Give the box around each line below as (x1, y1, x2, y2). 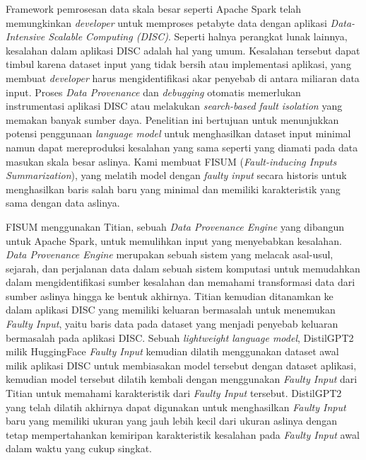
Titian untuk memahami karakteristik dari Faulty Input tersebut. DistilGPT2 (6, 386, 342, 401)
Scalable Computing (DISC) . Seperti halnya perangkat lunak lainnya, (48, 29, 348, 44)
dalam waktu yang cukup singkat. (6, 441, 152, 456)
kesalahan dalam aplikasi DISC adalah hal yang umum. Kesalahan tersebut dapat (6, 42, 360, 57)
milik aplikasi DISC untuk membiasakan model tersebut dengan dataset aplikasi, (6, 357, 357, 372)
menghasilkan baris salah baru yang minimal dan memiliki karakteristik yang (6, 181, 341, 196)
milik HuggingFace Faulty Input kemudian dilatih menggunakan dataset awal (6, 344, 339, 359)
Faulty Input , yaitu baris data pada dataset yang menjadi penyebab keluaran (6, 316, 338, 331)
